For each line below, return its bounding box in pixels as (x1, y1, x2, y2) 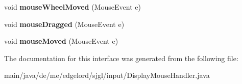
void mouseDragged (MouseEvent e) (4, 18, 125, 29)
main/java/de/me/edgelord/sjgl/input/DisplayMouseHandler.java (4, 70, 210, 80)
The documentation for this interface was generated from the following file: (4, 52, 238, 63)
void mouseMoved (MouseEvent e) (4, 36, 118, 46)
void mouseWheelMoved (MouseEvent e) (4, 2, 141, 12)
